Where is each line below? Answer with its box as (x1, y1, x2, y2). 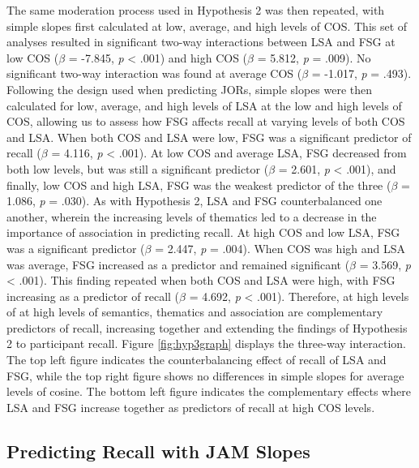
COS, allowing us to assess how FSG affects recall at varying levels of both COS (6, 113, 405, 130)
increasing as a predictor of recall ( (6, 287, 180, 304)
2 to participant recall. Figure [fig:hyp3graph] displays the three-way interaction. (6, 335, 406, 352)
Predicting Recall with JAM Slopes (6, 438, 310, 463)
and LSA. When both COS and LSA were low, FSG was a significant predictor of (6, 128, 412, 145)
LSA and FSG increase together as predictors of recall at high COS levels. (6, 398, 375, 415)
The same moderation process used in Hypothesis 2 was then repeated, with (6, 2, 385, 18)
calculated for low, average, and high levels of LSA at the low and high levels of (6, 97, 402, 114)
